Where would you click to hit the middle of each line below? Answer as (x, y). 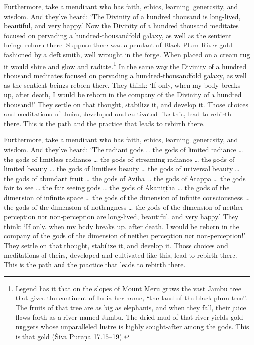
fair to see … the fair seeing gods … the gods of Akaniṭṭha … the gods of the (117, 188)
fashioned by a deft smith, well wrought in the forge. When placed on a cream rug (127, 54)
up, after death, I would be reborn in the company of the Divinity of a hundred (123, 94)
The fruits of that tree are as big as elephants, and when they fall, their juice (131, 307)
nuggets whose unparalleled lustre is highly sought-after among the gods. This (132, 327)
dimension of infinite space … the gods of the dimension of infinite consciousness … (127, 197)
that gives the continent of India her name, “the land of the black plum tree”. (131, 298)
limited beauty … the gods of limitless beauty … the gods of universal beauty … (122, 169)
